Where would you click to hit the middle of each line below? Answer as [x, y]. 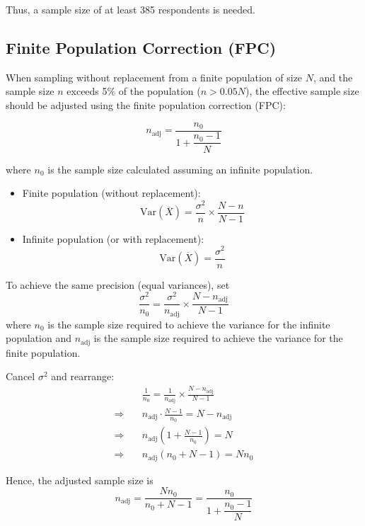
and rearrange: [83, 376]
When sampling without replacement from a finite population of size [154, 77]
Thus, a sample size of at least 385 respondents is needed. [131, 9]
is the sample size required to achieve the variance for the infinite [189, 324]
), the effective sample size [302, 91]
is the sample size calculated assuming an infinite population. [180, 169]
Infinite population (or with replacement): [113, 238]
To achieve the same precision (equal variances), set [118, 284]
